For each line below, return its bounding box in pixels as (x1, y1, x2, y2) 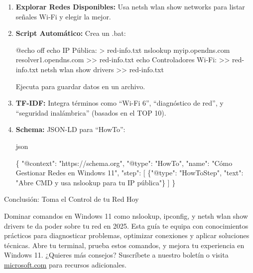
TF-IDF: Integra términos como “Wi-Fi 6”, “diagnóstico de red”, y (15, 98, 224, 108)
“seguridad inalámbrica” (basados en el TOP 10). (15, 107, 166, 118)
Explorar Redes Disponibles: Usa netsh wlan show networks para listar (15, 1, 245, 11)
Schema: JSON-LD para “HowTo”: (15, 124, 126, 135)
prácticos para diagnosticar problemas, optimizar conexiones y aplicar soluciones (4, 230, 250, 241)
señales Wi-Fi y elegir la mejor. (15, 11, 111, 21)
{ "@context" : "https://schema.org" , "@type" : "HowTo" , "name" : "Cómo (15, 157, 233, 168)
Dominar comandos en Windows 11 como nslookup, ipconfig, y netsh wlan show (4, 210, 248, 221)
